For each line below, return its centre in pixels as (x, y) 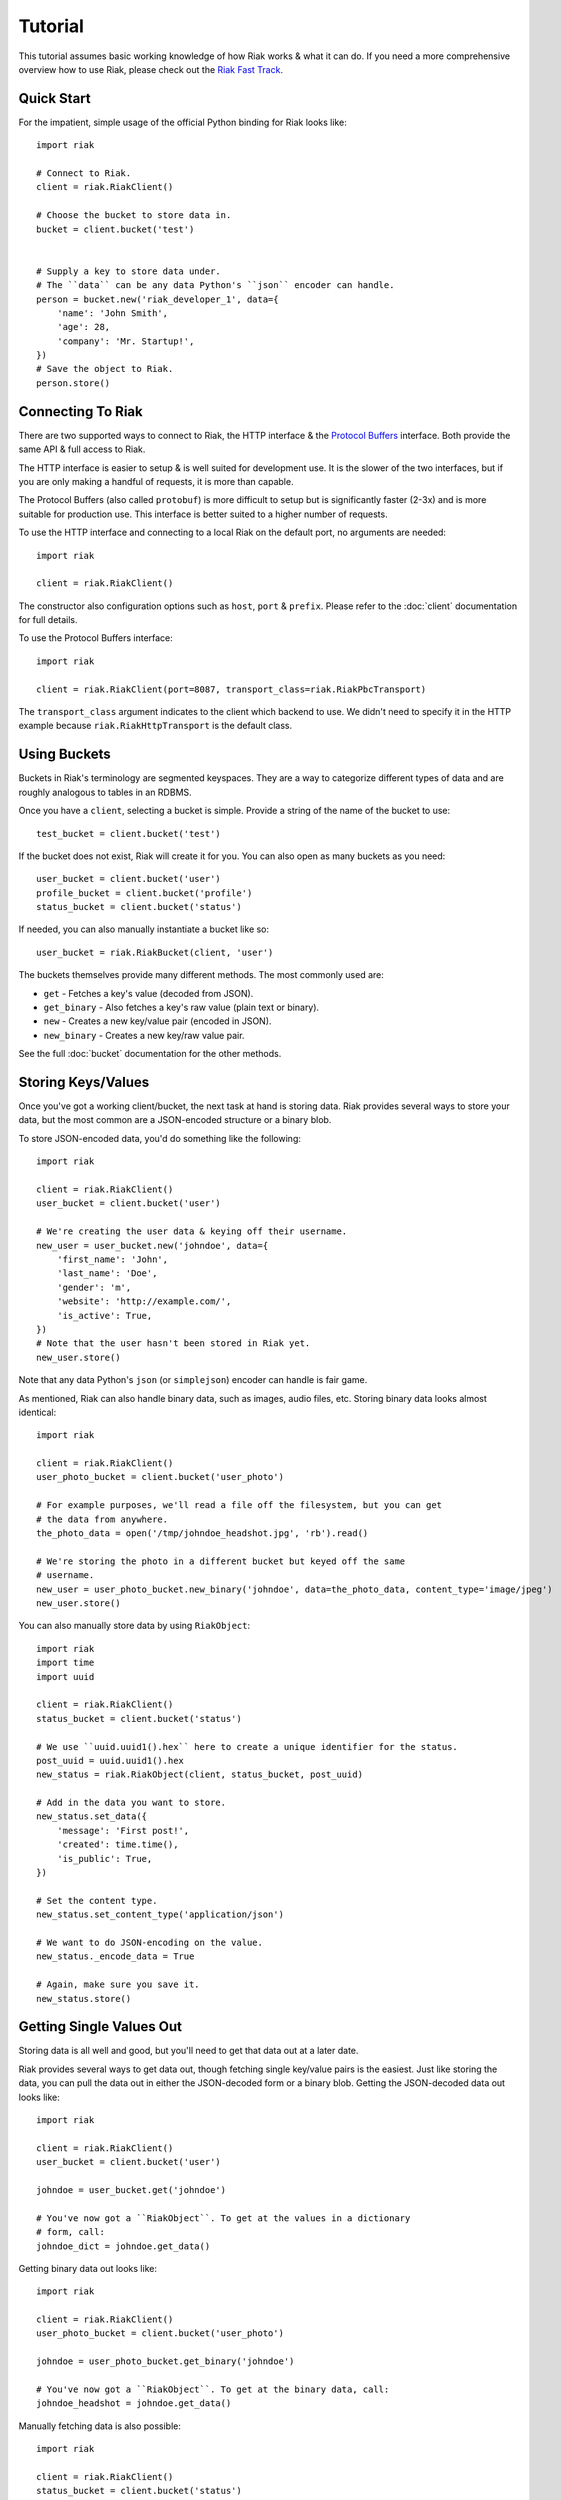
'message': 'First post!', (123, 1830)
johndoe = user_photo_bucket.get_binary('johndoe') (165, 2361)
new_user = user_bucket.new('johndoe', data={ (152, 1245)
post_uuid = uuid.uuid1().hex (110, 1760)
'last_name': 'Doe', (107, 1273)
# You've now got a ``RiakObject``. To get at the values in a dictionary (223, 2218)
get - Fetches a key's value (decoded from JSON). (148, 993)
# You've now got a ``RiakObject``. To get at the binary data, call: (213, 2389)
